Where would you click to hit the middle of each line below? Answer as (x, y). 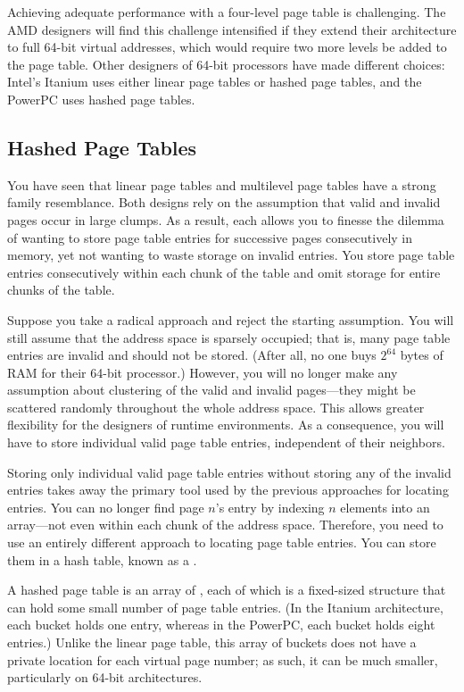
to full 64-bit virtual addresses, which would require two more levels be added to (227, 47)
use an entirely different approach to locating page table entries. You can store (222, 542)
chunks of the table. (61, 290)
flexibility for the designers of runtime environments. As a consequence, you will (226, 425)
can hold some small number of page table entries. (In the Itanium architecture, (225, 607)
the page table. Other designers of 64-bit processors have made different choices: (226, 64)
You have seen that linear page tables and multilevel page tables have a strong (222, 184)
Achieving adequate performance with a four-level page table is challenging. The (227, 12)
